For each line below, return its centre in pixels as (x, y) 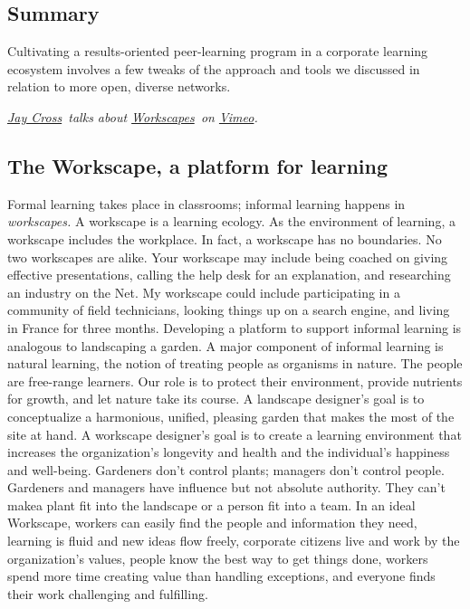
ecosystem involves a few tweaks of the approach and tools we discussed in (214, 68)
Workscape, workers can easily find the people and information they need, (212, 523)
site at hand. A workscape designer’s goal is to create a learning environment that (235, 434)
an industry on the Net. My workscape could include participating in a (204, 292)
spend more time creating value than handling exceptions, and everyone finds (221, 576)
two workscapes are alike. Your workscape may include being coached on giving (228, 257)
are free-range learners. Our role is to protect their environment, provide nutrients (235, 381)
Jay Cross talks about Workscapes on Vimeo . (133, 116)
